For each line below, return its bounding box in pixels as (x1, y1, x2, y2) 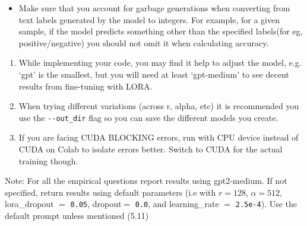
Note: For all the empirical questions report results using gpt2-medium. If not (5, 174, 287, 187)
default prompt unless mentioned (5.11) (5, 209, 149, 222)
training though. (18, 154, 78, 167)
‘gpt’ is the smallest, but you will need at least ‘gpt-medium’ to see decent (18, 68, 289, 80)
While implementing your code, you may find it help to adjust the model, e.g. (18, 56, 302, 69)
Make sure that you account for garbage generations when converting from (18, 2, 290, 14)
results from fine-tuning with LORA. (18, 79, 153, 92)
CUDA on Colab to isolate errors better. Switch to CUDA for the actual (18, 143, 283, 155)
